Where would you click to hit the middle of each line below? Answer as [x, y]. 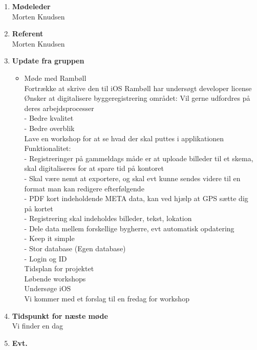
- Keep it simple [49, 238]
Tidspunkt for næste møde [60, 315]
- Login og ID [46, 258]
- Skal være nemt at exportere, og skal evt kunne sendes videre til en [132, 178]
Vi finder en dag [38, 326]
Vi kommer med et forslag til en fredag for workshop [107, 299]
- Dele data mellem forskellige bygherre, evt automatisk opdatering [129, 228]
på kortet [39, 208]
